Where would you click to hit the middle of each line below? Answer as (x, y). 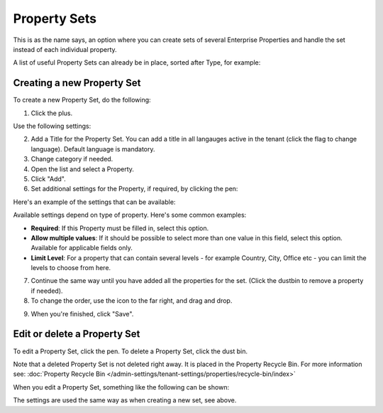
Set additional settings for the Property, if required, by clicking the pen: (134, 189)
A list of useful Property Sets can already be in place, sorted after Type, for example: (137, 63)
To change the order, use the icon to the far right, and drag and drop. (132, 301)
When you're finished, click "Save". (82, 313)
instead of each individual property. (65, 49)
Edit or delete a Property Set (77, 334)
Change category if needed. (72, 159)
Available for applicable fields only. (82, 248)
